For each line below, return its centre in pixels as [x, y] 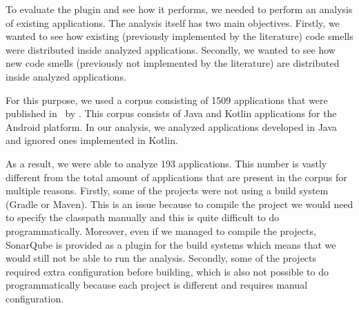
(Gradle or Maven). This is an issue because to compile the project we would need [179, 204]
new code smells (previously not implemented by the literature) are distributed [173, 63]
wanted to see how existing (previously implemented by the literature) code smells [179, 36]
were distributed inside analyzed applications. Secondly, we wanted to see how [171, 49]
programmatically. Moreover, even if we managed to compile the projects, [161, 230]
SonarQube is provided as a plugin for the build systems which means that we [171, 244]
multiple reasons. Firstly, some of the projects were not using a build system [167, 190]
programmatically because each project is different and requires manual [157, 285]
